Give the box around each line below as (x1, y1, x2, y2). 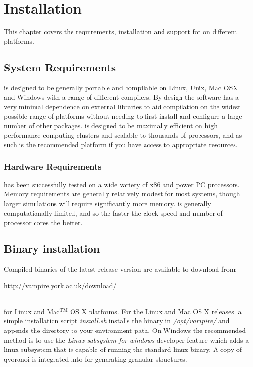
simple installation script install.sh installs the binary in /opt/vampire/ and (4, 315, 230, 326)
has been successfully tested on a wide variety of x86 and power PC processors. (4, 179, 240, 189)
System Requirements (4, 59, 116, 74)
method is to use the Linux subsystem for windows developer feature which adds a (4, 334, 249, 345)
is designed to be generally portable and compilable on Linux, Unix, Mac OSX (4, 82, 238, 92)
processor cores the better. (4, 217, 83, 227)
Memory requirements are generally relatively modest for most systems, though (4, 189, 240, 199)
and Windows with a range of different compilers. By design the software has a (4, 92, 239, 102)
